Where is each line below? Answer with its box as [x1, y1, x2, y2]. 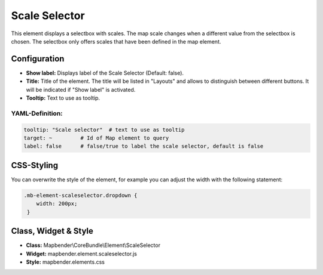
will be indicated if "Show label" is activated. [26, 86, 136, 93]
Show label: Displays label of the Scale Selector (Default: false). [26, 69, 184, 76]
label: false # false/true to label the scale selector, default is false [23, 143, 264, 150]
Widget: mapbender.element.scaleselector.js [26, 250, 138, 257]
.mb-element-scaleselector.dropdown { [23, 191, 138, 199]
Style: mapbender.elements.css [26, 258, 105, 265]
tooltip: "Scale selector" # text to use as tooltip [23, 126, 185, 133]
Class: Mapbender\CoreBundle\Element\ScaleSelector [26, 242, 161, 249]
